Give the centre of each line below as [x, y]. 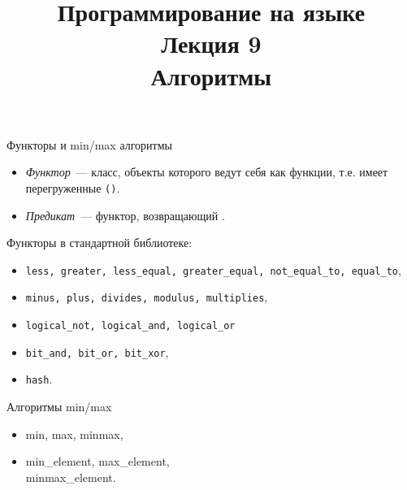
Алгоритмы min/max [59, 407]
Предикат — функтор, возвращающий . [125, 215]
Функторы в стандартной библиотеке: [100, 243]
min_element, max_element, [97, 461]
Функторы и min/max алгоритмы [89, 144]
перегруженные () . [73, 187]
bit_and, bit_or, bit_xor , [97, 351]
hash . [39, 379]
